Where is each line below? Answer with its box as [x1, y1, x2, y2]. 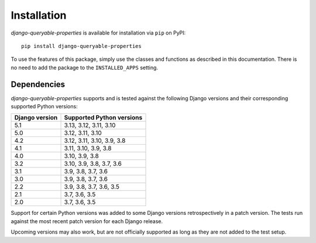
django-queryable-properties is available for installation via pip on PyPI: [11, 29, 186, 36]
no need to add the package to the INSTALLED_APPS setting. [11, 64, 158, 71]
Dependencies [11, 79, 66, 89]
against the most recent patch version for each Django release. [11, 217, 163, 225]
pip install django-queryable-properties [21, 43, 142, 49]
